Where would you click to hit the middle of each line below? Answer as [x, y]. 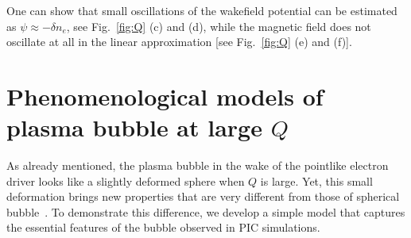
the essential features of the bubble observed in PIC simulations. [163, 227]
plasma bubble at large [134, 127]
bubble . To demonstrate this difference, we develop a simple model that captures [206, 211]
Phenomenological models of [165, 96]
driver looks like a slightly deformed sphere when [126, 180]
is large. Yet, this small [316, 180]
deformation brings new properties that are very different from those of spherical [203, 196]
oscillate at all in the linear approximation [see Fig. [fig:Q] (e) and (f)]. [179, 42]
